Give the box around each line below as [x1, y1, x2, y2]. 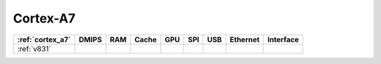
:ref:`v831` [17, 44, 52, 53]
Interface [267, 34, 299, 44]
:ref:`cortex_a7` [17, 34, 71, 44]
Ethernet [229, 34, 260, 44]
